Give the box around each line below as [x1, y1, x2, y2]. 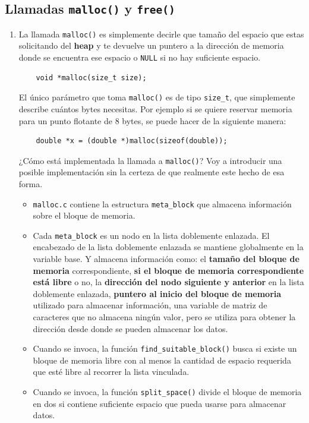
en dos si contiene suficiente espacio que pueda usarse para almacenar [33, 397, 286, 409]
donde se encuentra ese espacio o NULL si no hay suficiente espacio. [18, 51, 261, 64]
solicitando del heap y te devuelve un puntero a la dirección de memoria [18, 39, 284, 52]
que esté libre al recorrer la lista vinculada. [33, 365, 190, 378]
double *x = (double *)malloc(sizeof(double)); [36, 137, 228, 146]
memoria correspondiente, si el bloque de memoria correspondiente [33, 264, 304, 276]
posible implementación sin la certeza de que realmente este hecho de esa [18, 166, 285, 178]
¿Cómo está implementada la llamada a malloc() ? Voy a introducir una [18, 154, 282, 166]
